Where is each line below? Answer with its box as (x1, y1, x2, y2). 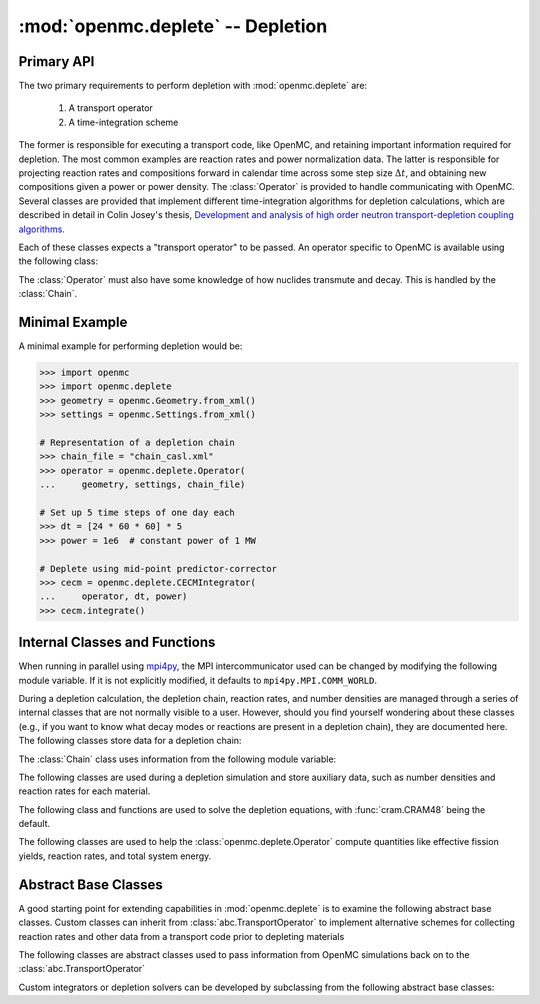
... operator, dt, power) (39, 591, 188, 602)
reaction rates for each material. (18, 785, 151, 797)
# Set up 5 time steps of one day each (39, 506, 235, 518)
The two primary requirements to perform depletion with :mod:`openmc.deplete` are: (18, 80, 368, 92)
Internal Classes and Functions (18, 634, 216, 651)
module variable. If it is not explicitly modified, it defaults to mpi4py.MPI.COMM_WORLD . (18, 674, 378, 686)
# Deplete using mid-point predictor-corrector (39, 563, 277, 574)
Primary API (18, 53, 95, 70)
